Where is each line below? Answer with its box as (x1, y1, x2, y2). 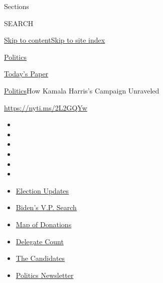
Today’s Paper (4, 68, 49, 79)
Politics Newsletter (16, 269, 74, 280)
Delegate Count (16, 236, 64, 246)
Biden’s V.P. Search (16, 202, 77, 213)
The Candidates (16, 253, 65, 263)
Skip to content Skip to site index (4, 35, 105, 45)
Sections (4, 1, 29, 11)
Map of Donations (16, 219, 72, 229)
